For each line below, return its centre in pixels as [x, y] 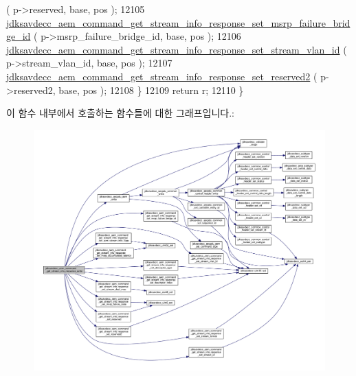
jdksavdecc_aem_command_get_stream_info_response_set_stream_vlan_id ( [177, 49]
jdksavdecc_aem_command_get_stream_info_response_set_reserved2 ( [162, 76]
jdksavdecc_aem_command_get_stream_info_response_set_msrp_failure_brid [178, 22]
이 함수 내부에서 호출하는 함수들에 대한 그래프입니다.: [120, 113]
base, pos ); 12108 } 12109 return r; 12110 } [151, 90]
